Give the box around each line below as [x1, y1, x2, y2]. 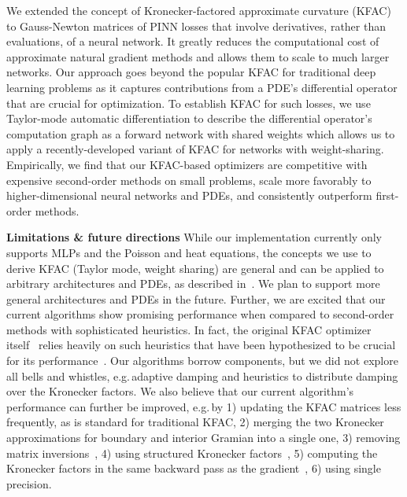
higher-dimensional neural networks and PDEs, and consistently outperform [6, 187, 372, 204]
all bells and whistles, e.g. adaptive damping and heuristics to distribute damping [6, 367, 398, 384]
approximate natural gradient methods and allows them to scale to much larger [6, 48, 390, 64]
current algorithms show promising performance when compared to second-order [6, 306, 394, 322]
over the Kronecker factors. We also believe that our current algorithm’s [6, 383, 354, 399]
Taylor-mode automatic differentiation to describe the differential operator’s [6, 110, 372, 127]
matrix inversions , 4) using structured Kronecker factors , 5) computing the [6, 444, 378, 461]
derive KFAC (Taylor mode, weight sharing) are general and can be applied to [6, 260, 384, 276]
